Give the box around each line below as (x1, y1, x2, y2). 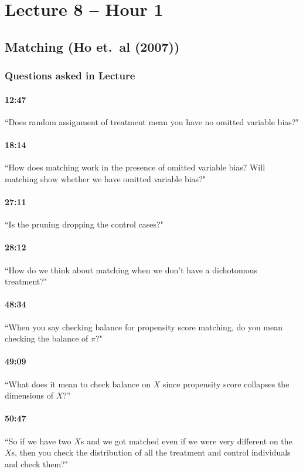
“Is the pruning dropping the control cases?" (5, 218, 164, 230)
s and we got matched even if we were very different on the (80, 434, 292, 447)
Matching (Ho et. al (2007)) (5, 37, 180, 55)
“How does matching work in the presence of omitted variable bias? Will (5, 161, 265, 173)
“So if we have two (5, 434, 72, 447)
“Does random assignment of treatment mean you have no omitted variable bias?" (5, 115, 299, 128)
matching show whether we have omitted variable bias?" (5, 172, 206, 185)
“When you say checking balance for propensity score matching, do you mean (5, 320, 282, 333)
